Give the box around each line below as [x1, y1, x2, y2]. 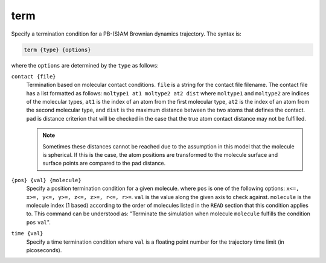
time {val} [11, 230, 43, 237]
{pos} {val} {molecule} [11, 177, 81, 183]
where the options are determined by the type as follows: [11, 62, 159, 69]
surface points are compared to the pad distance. [42, 160, 166, 167]
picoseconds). [26, 246, 62, 253]
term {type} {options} [24, 46, 91, 53]
